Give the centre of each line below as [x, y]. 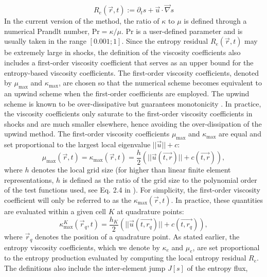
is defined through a [215, 21]
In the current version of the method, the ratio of [82, 21]
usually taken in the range [45, 41]
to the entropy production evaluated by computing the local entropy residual [125, 258]
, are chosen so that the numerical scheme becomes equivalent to [160, 83]
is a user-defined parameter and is [189, 31]
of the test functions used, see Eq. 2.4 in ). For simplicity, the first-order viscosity [132, 190]
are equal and [240, 134]
